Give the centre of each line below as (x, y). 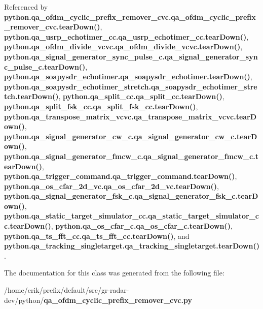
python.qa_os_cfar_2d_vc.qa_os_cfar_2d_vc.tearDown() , (111, 186)
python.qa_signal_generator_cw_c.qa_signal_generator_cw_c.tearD (131, 136)
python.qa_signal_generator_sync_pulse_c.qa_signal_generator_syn (131, 56)
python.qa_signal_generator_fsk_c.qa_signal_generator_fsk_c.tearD (131, 196)
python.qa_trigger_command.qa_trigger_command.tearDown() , (121, 176)
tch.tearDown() (31, 96)
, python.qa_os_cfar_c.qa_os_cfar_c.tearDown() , (142, 226)
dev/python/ (24, 300)
